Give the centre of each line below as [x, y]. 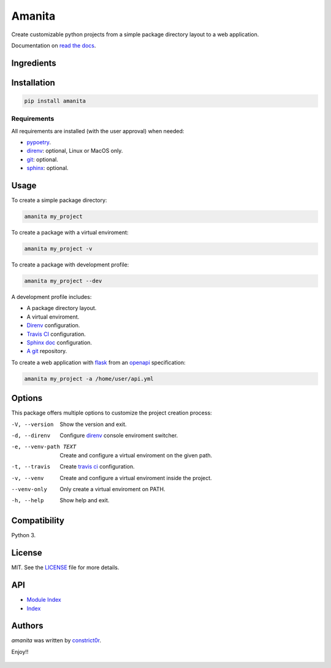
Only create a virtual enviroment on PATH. [112, 489]
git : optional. [42, 159]
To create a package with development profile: [70, 265]
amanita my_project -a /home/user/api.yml [89, 379]
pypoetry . [39, 142]
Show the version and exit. [93, 424]
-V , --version [32, 424]
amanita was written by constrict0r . [56, 640]
